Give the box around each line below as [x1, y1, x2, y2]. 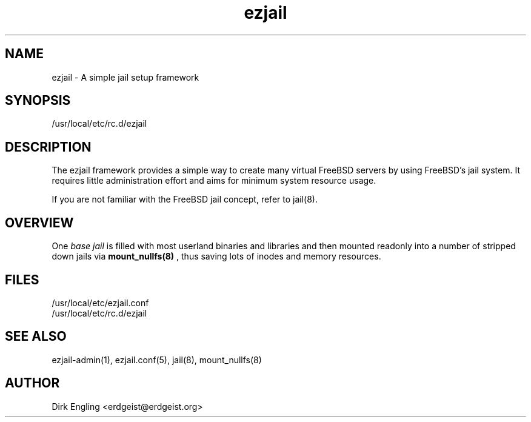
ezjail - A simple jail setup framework [52, 72, 199, 82]
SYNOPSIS [5, 93, 71, 109]
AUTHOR [5, 375, 60, 391]
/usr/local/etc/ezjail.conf [52, 297, 149, 308]
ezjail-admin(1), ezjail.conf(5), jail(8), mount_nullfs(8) [52, 354, 262, 365]
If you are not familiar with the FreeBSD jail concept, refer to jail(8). [52, 194, 318, 205]
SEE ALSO [5, 329, 67, 344]
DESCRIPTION [5, 139, 92, 155]
